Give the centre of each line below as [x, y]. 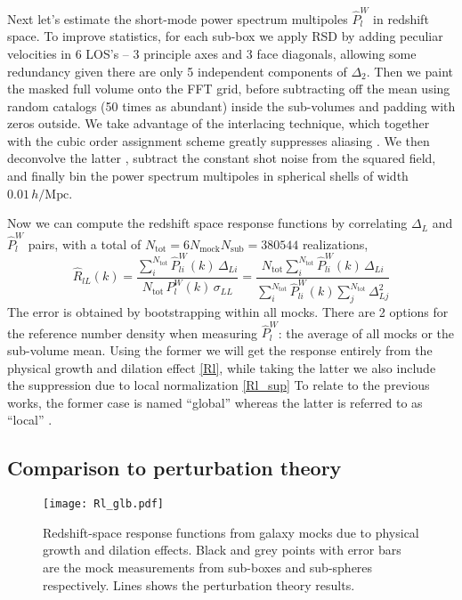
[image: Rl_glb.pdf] [104, 504]
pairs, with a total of [85, 243]
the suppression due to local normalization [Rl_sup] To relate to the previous [219, 385]
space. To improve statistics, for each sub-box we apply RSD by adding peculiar [225, 36]
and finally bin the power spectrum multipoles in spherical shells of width [208, 176]
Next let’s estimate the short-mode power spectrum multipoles [178, 18]
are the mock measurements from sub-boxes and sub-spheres [208, 567]
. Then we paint [409, 71]
